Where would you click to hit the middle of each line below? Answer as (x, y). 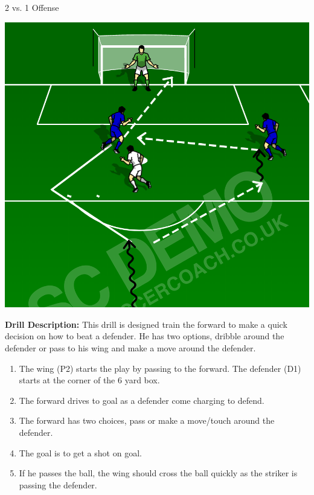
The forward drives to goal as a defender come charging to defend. (142, 400)
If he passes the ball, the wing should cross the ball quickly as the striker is (158, 473)
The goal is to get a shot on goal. (80, 452)
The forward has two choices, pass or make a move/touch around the (147, 420)
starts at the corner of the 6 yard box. (89, 380)
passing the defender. (58, 484)
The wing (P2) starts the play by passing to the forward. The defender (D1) (160, 368)
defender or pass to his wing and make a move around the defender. (130, 347)
